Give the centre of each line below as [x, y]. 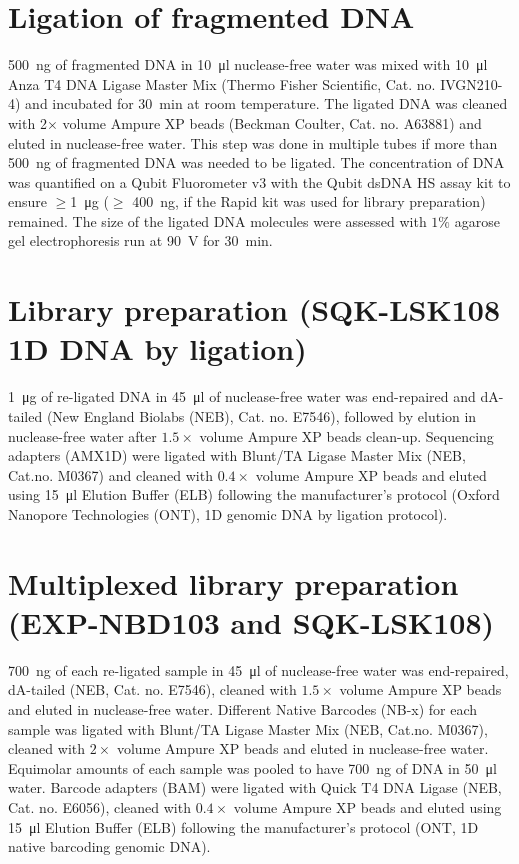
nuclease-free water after [82, 435]
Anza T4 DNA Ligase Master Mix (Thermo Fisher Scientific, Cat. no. [222, 83]
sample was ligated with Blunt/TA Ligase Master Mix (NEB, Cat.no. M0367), [248, 728]
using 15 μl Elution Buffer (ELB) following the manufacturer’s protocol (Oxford [254, 494]
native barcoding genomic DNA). [109, 846]
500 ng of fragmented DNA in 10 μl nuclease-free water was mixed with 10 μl [248, 64]
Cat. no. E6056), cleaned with [99, 807]
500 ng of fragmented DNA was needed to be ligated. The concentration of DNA [256, 162]
